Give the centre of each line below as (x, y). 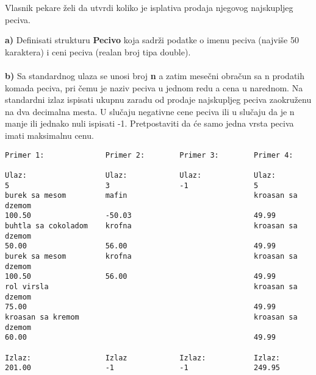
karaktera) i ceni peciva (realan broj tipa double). (98, 51)
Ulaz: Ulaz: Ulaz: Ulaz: (140, 175)
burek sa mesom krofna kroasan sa (151, 257)
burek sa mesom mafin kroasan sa (151, 196)
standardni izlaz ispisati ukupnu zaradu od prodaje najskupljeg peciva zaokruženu (158, 100)
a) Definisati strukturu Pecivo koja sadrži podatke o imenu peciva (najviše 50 (152, 40)
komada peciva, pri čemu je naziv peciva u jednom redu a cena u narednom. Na (154, 87)
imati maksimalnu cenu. (49, 135)
